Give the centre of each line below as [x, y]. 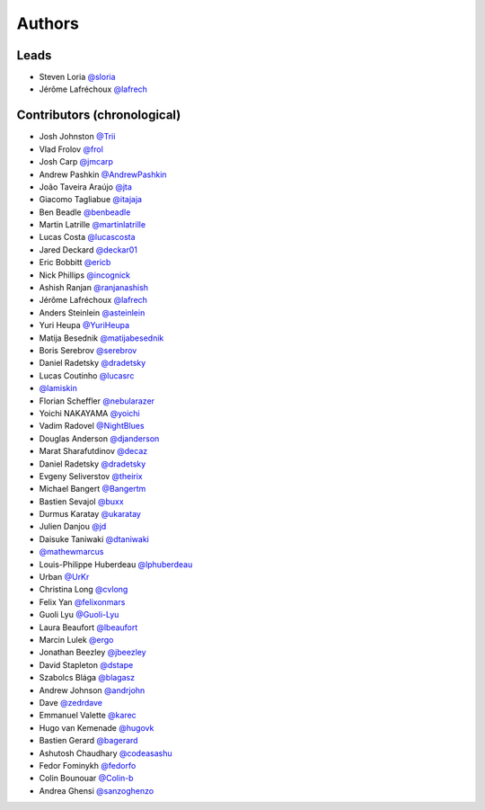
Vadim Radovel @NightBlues [92, 426]
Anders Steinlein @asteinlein [92, 312]
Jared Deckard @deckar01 [88, 249]
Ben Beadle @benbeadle [85, 212]
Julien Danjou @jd [73, 527]
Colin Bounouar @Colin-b [86, 779]
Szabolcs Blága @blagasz [87, 678]
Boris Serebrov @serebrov [88, 350]
